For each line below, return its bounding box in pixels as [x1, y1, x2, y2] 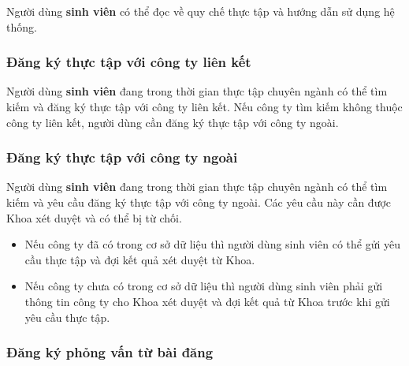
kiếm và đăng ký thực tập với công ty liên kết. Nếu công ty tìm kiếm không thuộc [6, 99, 403, 114]
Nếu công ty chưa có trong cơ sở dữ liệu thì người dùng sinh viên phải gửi [24, 278, 383, 294]
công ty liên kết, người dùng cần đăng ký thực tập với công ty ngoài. [6, 114, 339, 130]
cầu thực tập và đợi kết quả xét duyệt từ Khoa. [24, 251, 255, 267]
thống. [6, 18, 37, 35]
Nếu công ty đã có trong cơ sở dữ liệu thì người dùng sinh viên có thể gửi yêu [24, 236, 400, 252]
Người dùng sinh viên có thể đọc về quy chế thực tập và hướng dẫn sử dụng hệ [6, 3, 395, 19]
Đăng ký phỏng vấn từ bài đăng [6, 342, 214, 362]
